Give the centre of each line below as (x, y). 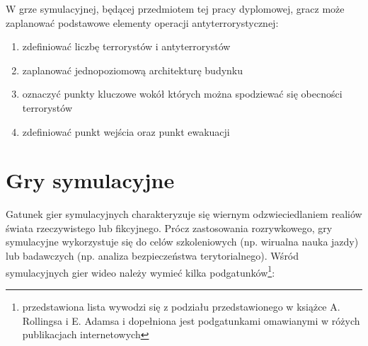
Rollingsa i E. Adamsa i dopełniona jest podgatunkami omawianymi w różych (191, 320)
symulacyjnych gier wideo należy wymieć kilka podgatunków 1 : (140, 271)
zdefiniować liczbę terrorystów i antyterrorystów (126, 46)
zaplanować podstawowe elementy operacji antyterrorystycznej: (142, 22)
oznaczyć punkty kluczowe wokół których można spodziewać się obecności (182, 94)
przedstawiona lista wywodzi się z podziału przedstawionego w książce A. (181, 306)
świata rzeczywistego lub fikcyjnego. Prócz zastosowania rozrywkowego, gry (169, 227)
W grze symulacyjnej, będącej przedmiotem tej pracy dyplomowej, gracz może (175, 8)
